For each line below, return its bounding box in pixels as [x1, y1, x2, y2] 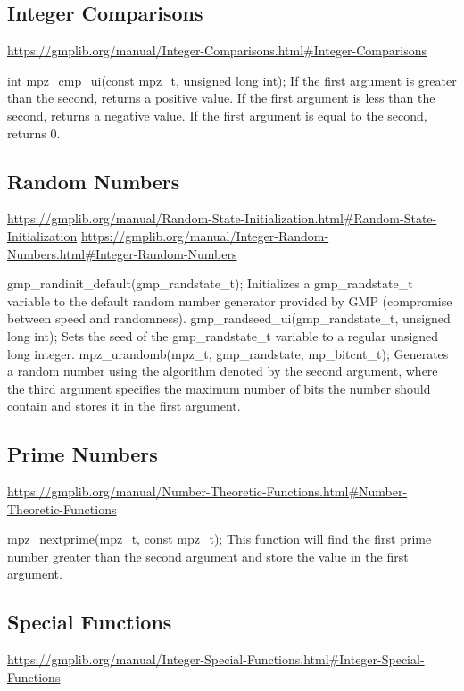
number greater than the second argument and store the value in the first [7, 546, 409, 565]
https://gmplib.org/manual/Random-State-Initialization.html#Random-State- [7, 209, 437, 228]
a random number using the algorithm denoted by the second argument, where [7, 362, 438, 380]
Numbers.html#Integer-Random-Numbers [7, 244, 237, 262]
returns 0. [7, 123, 61, 142]
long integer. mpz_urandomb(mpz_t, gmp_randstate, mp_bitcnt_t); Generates [7, 344, 449, 362]
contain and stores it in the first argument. [7, 396, 241, 415]
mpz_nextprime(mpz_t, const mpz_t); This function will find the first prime [7, 529, 432, 548]
